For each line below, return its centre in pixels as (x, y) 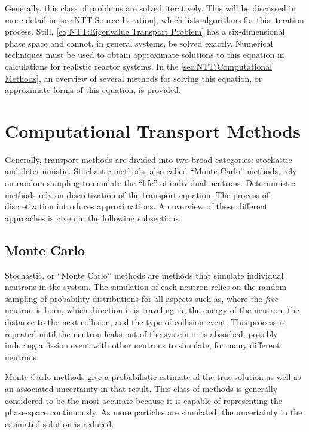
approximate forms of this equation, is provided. (93, 90)
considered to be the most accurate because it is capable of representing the (144, 400)
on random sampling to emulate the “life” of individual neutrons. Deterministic (150, 183)
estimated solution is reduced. (59, 423)
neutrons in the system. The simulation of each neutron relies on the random (146, 287)
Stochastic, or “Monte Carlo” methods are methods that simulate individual (144, 275)
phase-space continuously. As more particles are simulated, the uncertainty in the (154, 412)
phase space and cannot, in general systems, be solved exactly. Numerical (139, 43)
